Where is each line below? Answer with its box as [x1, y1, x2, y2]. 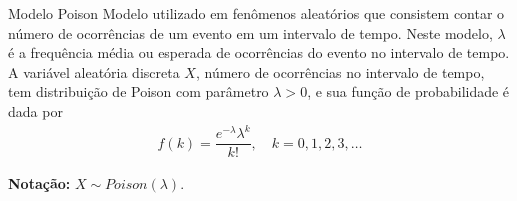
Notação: [8, 173, 71, 194]
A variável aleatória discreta [8, 61, 180, 82]
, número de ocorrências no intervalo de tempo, [195, 61, 485, 82]
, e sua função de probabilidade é [307, 81, 510, 102]
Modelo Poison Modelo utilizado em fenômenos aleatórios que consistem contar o [8, 3, 505, 23]
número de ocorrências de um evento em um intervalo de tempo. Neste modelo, [8, 22, 493, 43]
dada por [8, 100, 63, 121]
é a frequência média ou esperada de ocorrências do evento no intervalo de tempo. [8, 42, 510, 63]
